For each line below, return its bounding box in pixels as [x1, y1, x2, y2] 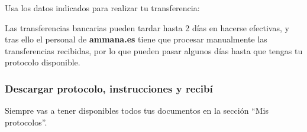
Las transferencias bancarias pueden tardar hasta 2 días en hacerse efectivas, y [5, 21, 289, 34]
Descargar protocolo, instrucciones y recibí [5, 81, 213, 95]
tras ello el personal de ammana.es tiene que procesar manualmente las [5, 33, 267, 45]
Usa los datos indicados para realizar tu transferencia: [5, 2, 200, 14]
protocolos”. [5, 115, 47, 128]
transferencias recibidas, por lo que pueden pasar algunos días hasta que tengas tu [5, 44, 303, 57]
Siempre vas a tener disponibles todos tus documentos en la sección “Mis [5, 104, 269, 117]
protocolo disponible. [5, 56, 80, 68]
